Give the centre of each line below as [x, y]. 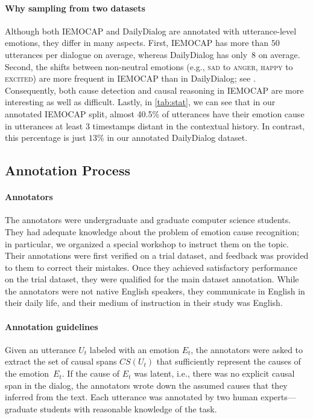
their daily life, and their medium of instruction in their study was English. [144, 303]
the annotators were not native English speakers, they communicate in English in [155, 291]
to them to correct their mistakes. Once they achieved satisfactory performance [151, 267]
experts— [278, 397]
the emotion [27, 373]
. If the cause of [91, 373]
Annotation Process [68, 170]
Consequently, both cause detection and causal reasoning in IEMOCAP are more [154, 90]
